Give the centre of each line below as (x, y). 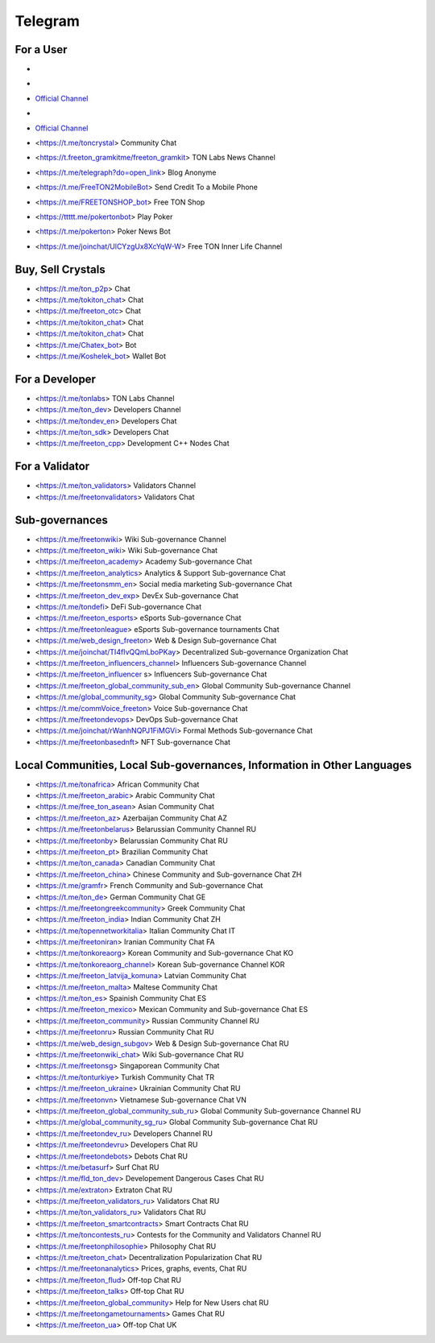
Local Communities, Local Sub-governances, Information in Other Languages (213, 765)
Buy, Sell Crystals (60, 269)
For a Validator (52, 467)
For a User (41, 50)
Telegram (47, 21)
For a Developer (56, 379)
